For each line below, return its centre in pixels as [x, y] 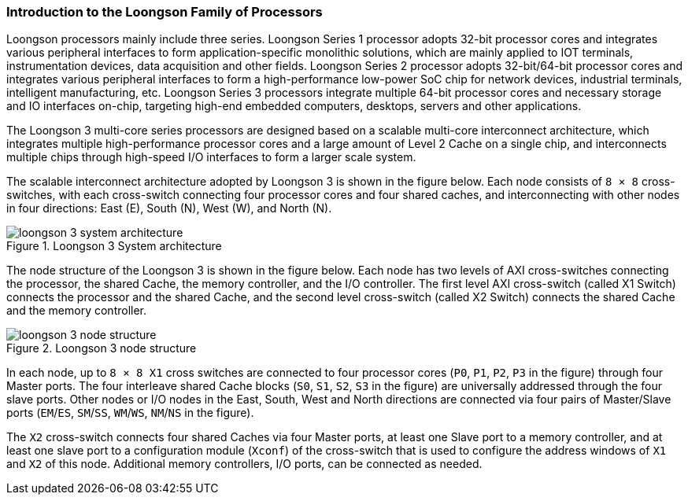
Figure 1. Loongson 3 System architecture [114, 246]
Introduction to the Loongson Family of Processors [165, 12]
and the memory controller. [77, 311]
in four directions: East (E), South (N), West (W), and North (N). [169, 208]
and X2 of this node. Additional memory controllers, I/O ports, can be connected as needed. [244, 464]
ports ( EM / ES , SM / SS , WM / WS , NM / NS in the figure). [130, 413]
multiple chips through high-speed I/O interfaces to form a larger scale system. [211, 157]
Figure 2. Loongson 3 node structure [102, 348]
